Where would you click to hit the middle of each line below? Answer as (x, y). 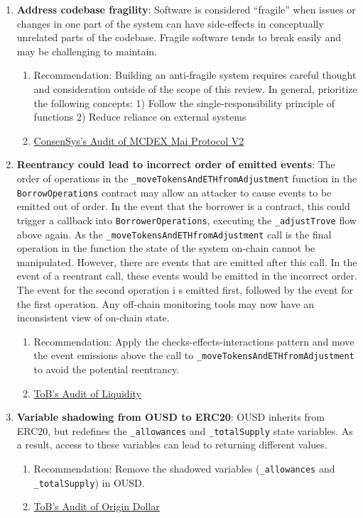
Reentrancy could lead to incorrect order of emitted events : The (176, 164)
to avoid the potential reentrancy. (107, 369)
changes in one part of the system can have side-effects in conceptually (170, 23)
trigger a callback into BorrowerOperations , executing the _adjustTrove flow (186, 220)
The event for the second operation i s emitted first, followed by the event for (185, 289)
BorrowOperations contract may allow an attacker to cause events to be (174, 192)
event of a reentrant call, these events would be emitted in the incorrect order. (187, 276)
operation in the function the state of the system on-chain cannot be (166, 248)
